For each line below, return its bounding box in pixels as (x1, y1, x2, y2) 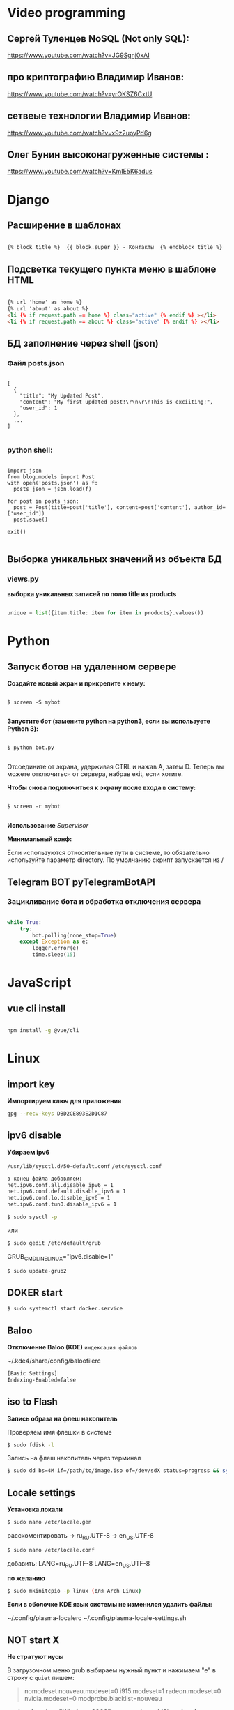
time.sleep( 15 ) (32, 951, 77, 958)
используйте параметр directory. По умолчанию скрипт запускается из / (7, 856, 224, 864)
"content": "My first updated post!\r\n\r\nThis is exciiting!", (19, 399, 214, 406)
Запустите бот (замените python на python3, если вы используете (7, 717, 210, 726)
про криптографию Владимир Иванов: (7, 71, 185, 83)
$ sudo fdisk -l (7, 1442, 54, 1448)
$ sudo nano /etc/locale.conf (7, 1546, 95, 1553)
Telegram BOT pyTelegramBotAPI (7, 876, 155, 888)
